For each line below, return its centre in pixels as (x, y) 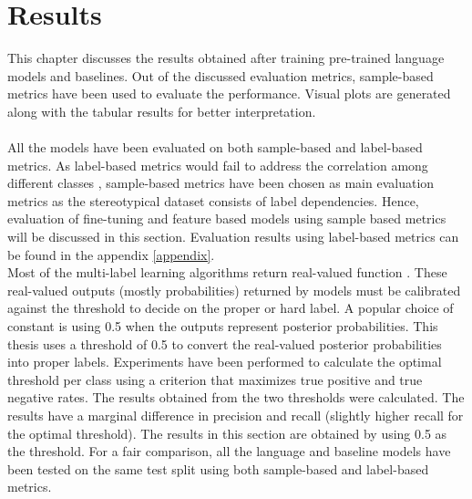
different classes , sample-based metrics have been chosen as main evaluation (221, 183)
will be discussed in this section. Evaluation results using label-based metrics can (233, 237)
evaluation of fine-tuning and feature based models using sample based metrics (227, 218)
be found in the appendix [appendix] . (111, 254)
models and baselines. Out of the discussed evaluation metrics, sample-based (221, 75)
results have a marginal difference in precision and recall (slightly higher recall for (236, 415)
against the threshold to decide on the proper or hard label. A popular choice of (231, 308)
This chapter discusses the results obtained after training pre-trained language (226, 58)
